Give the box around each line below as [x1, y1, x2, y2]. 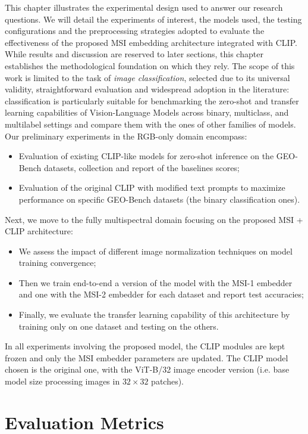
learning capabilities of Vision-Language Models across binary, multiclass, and [5, 106, 289, 119]
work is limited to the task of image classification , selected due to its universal [5, 71, 290, 83]
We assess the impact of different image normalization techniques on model [18, 244, 293, 257]
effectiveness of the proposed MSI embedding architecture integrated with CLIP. [5, 36, 297, 48]
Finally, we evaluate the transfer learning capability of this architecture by [18, 308, 290, 321]
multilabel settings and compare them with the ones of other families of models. [5, 117, 296, 130]
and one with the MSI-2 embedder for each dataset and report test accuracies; [18, 288, 304, 300]
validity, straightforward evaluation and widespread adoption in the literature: [5, 83, 290, 95]
